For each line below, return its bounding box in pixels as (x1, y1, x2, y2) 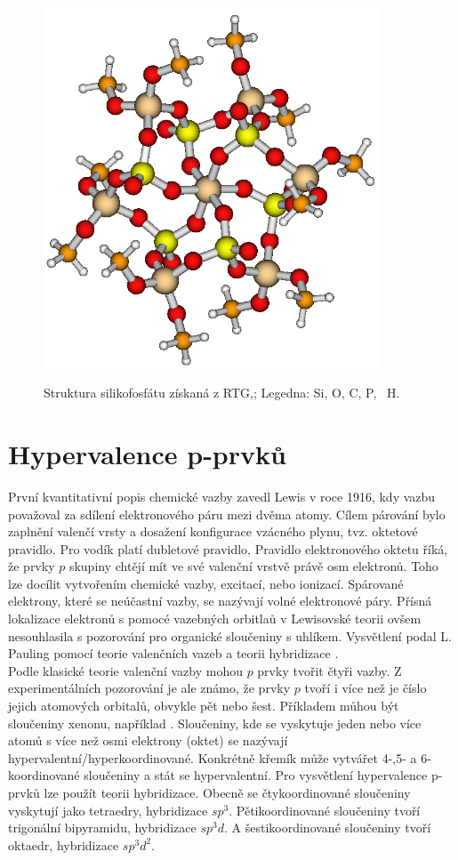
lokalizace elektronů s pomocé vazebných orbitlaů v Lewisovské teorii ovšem (8, 609, 422, 628)
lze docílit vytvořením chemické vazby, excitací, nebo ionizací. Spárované (8, 574, 404, 592)
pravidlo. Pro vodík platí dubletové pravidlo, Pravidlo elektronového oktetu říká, (8, 539, 448, 558)
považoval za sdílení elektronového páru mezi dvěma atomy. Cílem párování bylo (8, 504, 446, 523)
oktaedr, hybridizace (8, 835, 119, 854)
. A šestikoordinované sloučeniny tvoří (224, 818, 431, 837)
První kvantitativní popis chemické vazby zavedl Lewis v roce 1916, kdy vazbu (8, 486, 436, 505)
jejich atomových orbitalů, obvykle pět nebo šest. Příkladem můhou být (8, 696, 399, 715)
